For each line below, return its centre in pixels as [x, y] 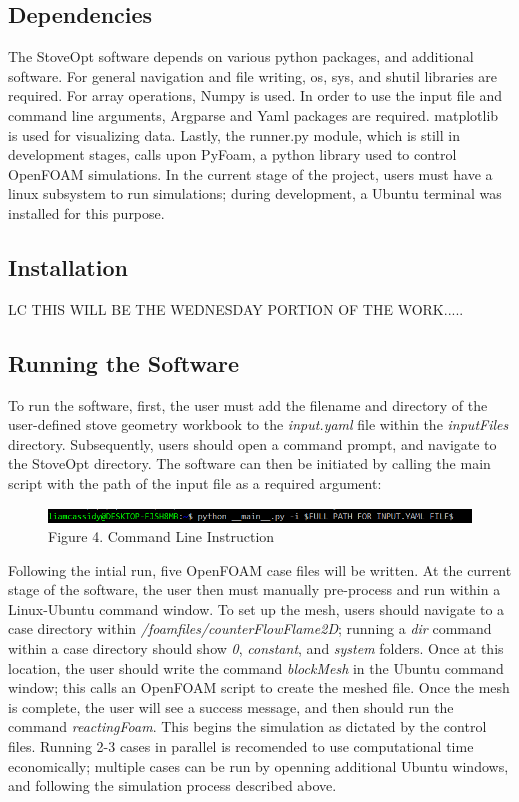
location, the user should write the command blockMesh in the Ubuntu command [256, 667]
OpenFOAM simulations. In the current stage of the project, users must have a [250, 173]
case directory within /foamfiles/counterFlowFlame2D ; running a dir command [250, 628]
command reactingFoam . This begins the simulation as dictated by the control [247, 726]
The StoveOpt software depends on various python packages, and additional [241, 56]
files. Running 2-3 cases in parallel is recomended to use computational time [241, 746]
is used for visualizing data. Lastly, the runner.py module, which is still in [234, 134]
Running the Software [123, 362]
